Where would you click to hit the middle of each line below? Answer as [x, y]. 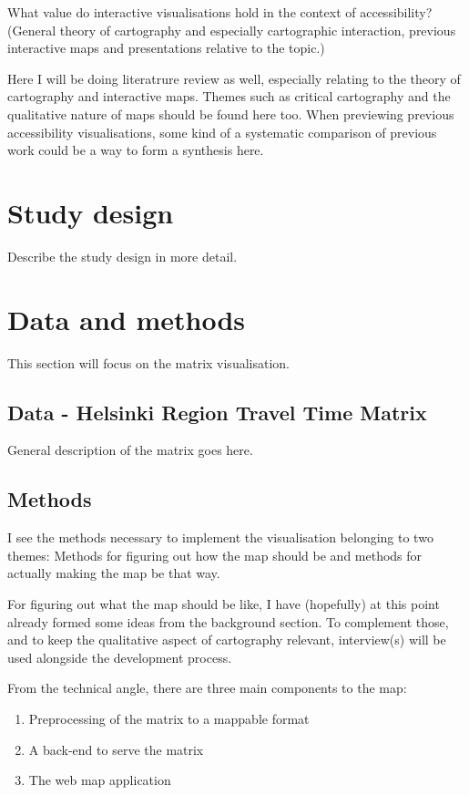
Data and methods [126, 319]
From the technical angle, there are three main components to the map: [207, 688]
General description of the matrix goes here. [130, 450]
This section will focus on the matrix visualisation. [148, 362]
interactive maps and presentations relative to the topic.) [166, 48]
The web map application [100, 780]
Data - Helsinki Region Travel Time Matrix [217, 412]
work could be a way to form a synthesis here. [136, 150]
